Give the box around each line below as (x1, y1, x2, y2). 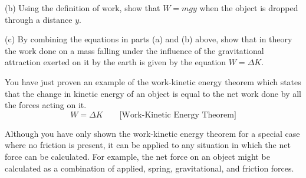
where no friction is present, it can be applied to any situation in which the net (5, 139, 291, 151)
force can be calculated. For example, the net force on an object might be (5, 150, 270, 162)
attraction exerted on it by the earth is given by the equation (5, 56, 226, 68)
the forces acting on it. (5, 99, 87, 111)
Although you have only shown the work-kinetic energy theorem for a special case (5, 127, 300, 139)
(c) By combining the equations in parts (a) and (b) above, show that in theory (5, 33, 292, 45)
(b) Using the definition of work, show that (5, 2, 160, 14)
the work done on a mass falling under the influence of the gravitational (5, 44, 264, 56)
